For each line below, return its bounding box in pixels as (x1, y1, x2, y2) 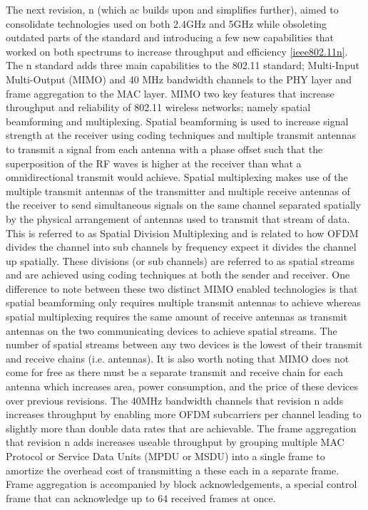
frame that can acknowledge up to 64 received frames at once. (6, 490, 276, 505)
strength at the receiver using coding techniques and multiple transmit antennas (6, 127, 356, 142)
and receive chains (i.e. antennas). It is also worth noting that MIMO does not (6, 350, 349, 365)
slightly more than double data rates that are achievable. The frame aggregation (6, 420, 357, 435)
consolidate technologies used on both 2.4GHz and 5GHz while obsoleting (6, 16, 327, 31)
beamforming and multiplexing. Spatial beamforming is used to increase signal (6, 113, 349, 128)
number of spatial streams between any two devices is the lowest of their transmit (6, 337, 363, 352)
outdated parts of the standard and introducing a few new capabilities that (6, 30, 334, 45)
